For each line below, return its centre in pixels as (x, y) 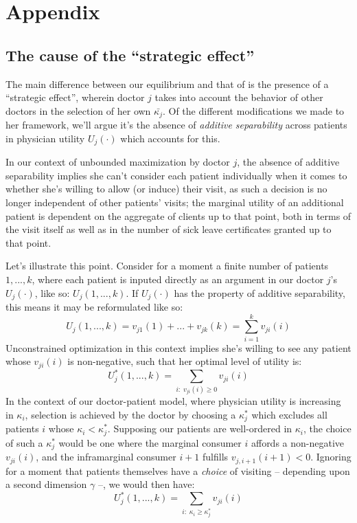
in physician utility (45, 138)
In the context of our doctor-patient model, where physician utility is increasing (173, 401)
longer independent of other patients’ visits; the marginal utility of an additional (175, 202)
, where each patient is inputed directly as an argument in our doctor (178, 279)
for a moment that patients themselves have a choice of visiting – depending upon (178, 470)
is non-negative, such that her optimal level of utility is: (185, 361)
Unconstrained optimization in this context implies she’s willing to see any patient (178, 347)
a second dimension (46, 484)
